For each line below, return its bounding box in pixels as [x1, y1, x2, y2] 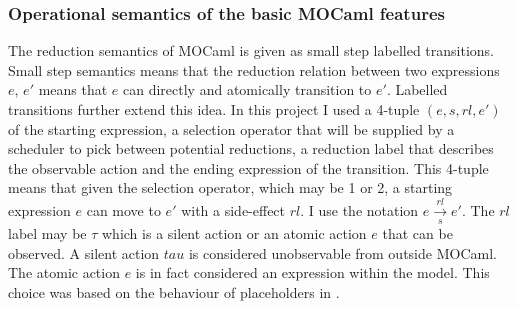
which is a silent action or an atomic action [102, 223, 367, 244]
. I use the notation [300, 199, 419, 220]
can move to [86, 199, 161, 220]
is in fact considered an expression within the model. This [135, 262, 490, 283]
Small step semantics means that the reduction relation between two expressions [8, 59, 500, 80]
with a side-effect [181, 199, 286, 220]
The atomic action [8, 262, 120, 283]
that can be [382, 223, 453, 244]
